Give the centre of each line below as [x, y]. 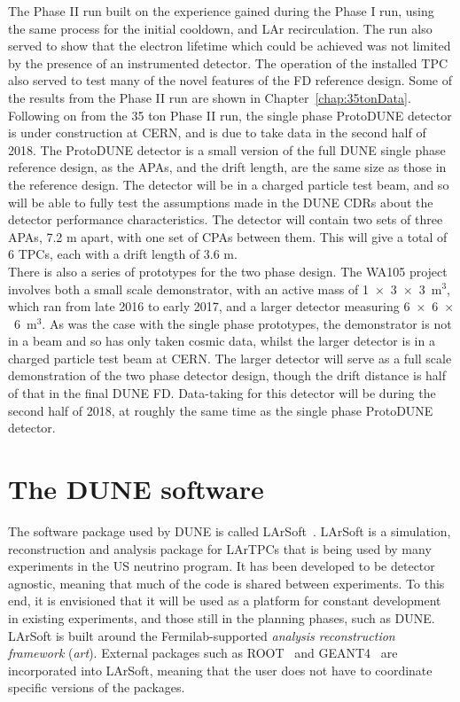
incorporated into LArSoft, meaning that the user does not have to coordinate [220, 670]
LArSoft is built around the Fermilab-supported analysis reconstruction [202, 635]
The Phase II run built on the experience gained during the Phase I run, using [221, 11]
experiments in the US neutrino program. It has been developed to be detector [222, 566]
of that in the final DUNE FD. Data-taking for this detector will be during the [222, 393]
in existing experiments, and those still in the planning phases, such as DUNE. [222, 617]
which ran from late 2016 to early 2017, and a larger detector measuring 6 [209, 306]
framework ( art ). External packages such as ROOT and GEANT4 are [203, 653]
